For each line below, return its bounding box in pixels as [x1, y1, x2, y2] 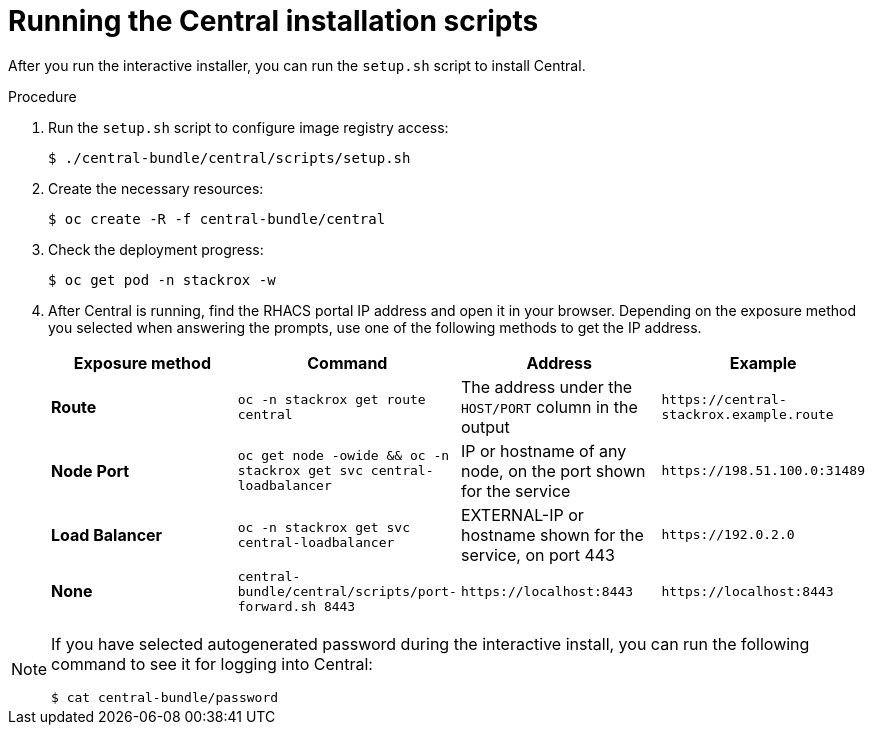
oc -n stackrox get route [237, 391, 426, 407]
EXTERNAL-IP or [460, 504, 584, 525]
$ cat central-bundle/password [51, 689, 279, 705]
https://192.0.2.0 [661, 527, 795, 543]
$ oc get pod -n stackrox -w [48, 271, 276, 288]
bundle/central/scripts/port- [237, 583, 457, 599]
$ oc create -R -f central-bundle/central [48, 210, 386, 227]
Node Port [51, 460, 130, 481]
